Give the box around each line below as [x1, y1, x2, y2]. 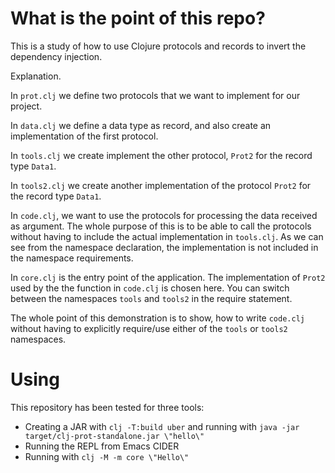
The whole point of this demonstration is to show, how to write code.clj [10, 312, 305, 324]
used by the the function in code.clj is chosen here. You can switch [10, 282, 290, 294]
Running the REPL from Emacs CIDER [24, 440, 180, 452]
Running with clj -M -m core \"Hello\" [24, 450, 190, 462]
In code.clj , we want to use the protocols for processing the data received [10, 209, 318, 221]
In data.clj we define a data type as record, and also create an [10, 119, 272, 131]
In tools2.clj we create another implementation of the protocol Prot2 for [10, 179, 312, 191]
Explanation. [10, 70, 62, 82]
